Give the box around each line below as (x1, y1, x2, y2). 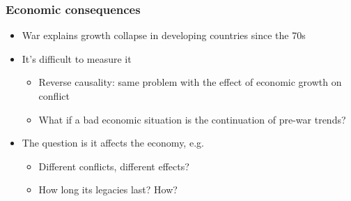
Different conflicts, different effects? (38, 158, 189, 173)
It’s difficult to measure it (22, 51, 132, 66)
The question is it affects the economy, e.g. (22, 135, 204, 150)
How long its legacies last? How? (38, 182, 178, 197)
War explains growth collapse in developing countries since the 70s (22, 28, 306, 43)
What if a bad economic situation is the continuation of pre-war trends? (38, 112, 346, 126)
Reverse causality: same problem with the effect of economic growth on (38, 75, 342, 89)
